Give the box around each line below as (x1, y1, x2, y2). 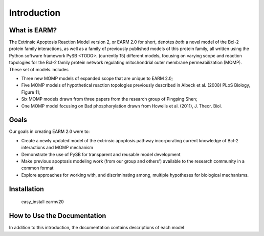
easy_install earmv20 (21, 199, 64, 205)
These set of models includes (9, 66, 69, 72)
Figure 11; (21, 89, 41, 95)
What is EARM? (9, 26, 57, 34)
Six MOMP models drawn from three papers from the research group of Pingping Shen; (21, 96, 198, 102)
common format (21, 165, 54, 171)
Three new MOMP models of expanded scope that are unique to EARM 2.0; (21, 76, 173, 81)
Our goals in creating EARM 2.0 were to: (9, 129, 90, 134)
